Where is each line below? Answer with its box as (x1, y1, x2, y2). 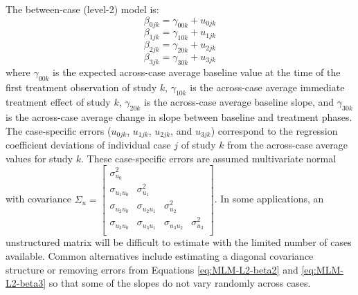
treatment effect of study (6, 95, 111, 109)
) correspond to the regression (211, 123, 338, 137)
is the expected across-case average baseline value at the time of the (53, 64, 341, 79)
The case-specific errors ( (6, 123, 111, 137)
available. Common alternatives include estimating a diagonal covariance (6, 248, 314, 263)
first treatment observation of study (6, 79, 157, 94)
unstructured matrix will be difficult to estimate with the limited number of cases (6, 235, 352, 249)
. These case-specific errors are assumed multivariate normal (81, 151, 337, 165)
